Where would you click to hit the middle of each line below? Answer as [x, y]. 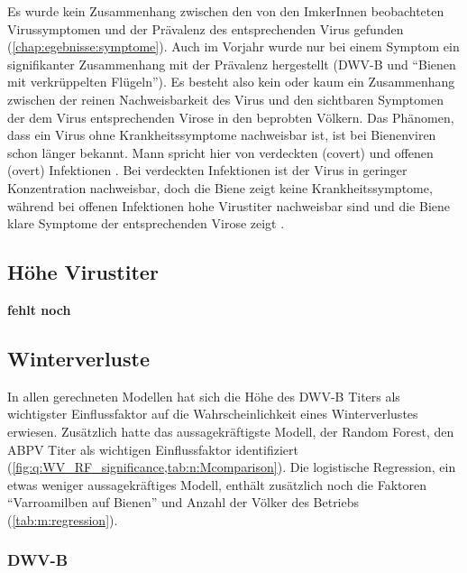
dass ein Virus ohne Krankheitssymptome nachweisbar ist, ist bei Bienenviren [222, 135]
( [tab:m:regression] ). [63, 519]
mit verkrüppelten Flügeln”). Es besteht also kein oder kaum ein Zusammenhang [231, 82]
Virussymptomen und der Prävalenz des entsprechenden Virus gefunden [206, 28]
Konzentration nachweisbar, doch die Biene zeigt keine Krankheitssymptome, [220, 187]
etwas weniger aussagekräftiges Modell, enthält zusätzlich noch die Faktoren [217, 484]
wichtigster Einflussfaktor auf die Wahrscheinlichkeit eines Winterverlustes [213, 414]
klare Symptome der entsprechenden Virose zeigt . [146, 223]
